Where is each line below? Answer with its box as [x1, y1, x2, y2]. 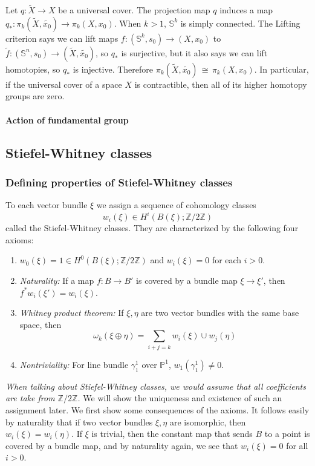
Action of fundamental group [5, 113, 129, 126]
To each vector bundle [5, 199, 88, 211]
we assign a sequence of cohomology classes [96, 199, 256, 211]
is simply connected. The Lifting [180, 16, 300, 29]
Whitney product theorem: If [19, 306, 124, 319]
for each [212, 254, 242, 266]
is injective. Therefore [73, 62, 154, 75]
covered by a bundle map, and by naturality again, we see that [5, 439, 238, 451]
